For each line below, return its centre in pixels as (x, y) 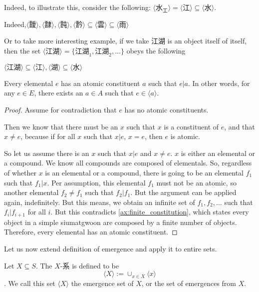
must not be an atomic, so (196, 182)
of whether (20, 172)
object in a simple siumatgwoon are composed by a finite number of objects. (121, 222)
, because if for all (48, 136)
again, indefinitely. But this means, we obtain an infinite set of (100, 202)
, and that (240, 126)
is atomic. (185, 136)
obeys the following (156, 50)
